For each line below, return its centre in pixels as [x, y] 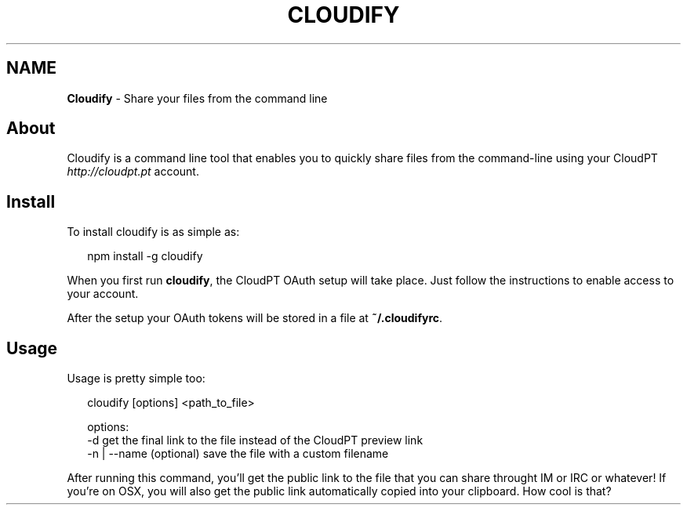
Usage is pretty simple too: [136, 379]
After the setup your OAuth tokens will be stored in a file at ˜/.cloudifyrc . [255, 318]
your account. [103, 294]
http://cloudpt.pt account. [133, 172]
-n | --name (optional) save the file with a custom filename [238, 454]
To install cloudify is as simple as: [153, 232]
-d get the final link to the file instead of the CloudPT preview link [255, 440]
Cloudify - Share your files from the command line [197, 98]
